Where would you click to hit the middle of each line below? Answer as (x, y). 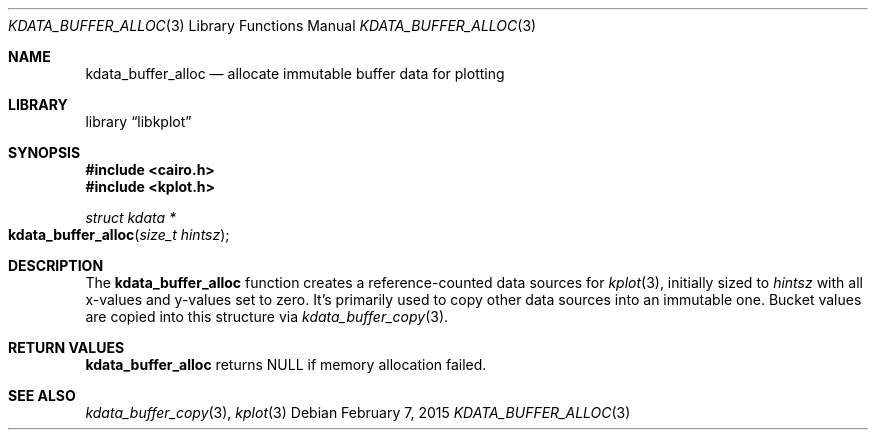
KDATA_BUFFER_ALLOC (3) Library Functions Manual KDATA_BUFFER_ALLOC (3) (272, 25)
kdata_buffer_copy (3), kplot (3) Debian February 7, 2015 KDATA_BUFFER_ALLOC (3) (358, 412)
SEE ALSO (42, 395)
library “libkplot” (138, 121)
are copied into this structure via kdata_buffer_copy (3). (267, 316)
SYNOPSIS (44, 152)
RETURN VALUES (66, 347)
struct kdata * (131, 217)
